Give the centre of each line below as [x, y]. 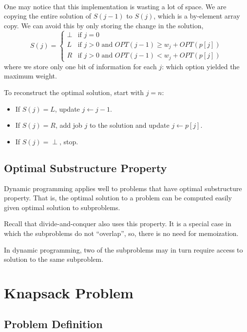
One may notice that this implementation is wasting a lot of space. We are [115, 6]
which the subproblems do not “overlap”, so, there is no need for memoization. [121, 233]
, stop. [69, 141]
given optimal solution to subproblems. [62, 207]
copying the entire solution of [48, 16]
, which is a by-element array [197, 16]
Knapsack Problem [69, 292]
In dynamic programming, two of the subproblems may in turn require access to [123, 249]
